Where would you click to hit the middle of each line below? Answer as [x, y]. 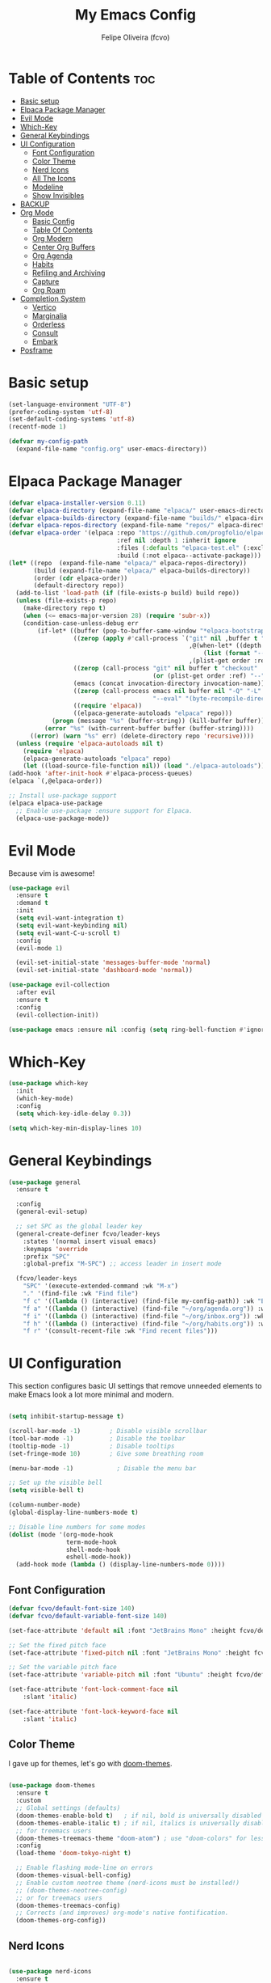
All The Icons [54, 178]
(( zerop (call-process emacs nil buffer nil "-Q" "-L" [167, 691]
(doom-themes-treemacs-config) [68, 1905]
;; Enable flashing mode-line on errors [84, 1868]
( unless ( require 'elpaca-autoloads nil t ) [90, 743]
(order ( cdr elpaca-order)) [81, 578]
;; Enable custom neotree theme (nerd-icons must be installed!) [128, 1883]
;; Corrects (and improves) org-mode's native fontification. [122, 1913]
